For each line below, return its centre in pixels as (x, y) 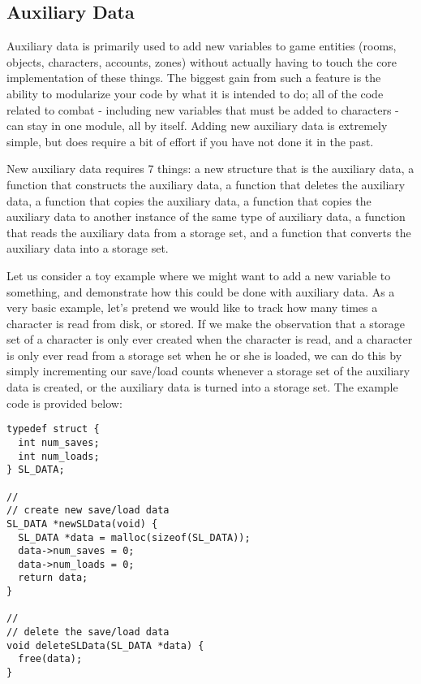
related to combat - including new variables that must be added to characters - (203, 109)
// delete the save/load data (88, 632)
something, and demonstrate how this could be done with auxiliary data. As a (201, 291)
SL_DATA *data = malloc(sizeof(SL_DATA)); (134, 537)
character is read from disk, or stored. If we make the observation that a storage (206, 323)
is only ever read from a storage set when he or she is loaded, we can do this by (204, 355)
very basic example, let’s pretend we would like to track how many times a (192, 307)
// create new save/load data (88, 511)
